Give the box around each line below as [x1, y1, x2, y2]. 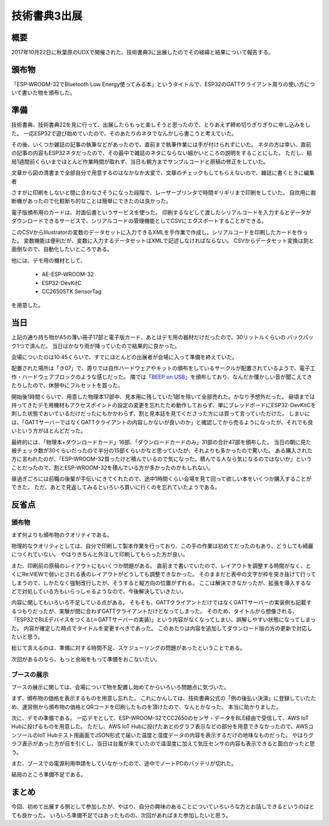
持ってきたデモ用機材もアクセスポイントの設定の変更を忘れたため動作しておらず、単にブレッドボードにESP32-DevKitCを [11, 401, 316, 408]
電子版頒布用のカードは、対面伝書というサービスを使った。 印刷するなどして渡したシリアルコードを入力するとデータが [11, 208, 312, 216]
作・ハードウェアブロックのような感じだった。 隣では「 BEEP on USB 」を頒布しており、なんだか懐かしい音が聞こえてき [11, 373, 313, 380]
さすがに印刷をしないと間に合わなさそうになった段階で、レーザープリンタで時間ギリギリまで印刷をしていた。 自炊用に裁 [11, 189, 316, 196]
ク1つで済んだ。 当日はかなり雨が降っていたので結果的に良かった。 [11, 342, 180, 349]
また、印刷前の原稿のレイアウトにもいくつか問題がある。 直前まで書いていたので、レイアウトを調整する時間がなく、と [11, 562, 311, 569]
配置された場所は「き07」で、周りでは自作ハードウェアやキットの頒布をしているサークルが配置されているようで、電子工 [11, 364, 316, 372]
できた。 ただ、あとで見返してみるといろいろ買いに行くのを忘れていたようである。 [11, 484, 221, 491]
